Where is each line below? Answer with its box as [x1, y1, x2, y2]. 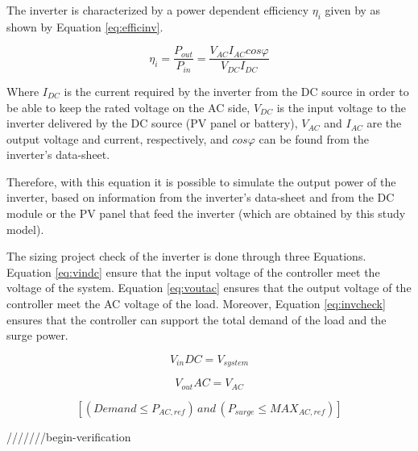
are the [366, 115, 402, 132]
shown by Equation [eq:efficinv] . [6, 18, 163, 35]
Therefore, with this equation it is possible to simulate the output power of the [6, 173, 396, 190]
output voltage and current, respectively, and [6, 130, 229, 147]
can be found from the [259, 130, 370, 147]
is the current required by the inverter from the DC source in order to [64, 82, 409, 99]
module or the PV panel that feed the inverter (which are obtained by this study [6, 205, 406, 222]
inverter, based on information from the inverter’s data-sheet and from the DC [6, 189, 395, 206]
